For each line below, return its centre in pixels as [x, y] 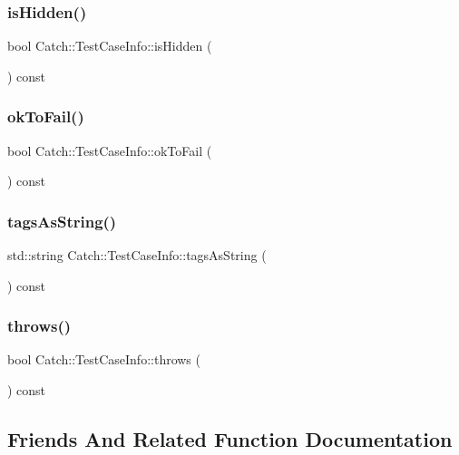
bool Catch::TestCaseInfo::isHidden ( [110, 46]
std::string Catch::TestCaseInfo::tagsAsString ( [137, 255]
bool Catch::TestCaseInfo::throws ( [104, 359]
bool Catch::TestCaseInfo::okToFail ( [110, 150]
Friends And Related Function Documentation [230, 439]
